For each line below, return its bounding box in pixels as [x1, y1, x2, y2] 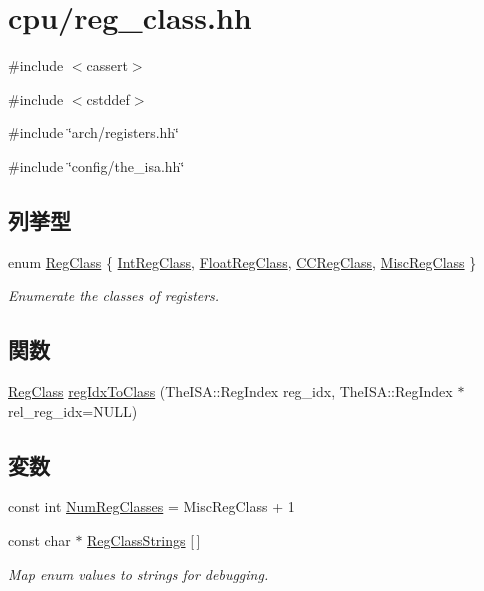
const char [8, 530, 71, 551]
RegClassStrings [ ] [87, 530, 201, 551]
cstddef [86, 88, 130, 109]
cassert [86, 55, 128, 76]
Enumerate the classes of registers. [8, 285, 220, 306]
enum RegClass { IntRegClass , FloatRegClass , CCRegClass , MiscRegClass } [8, 251, 477, 272]
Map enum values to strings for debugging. [8, 563, 269, 584]
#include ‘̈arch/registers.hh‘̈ [8, 122, 180, 143]
